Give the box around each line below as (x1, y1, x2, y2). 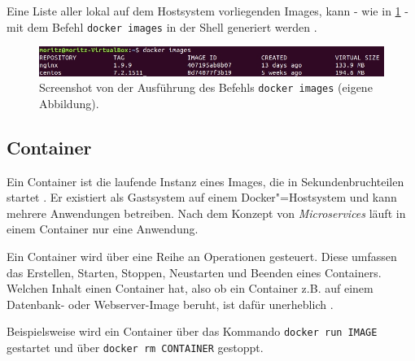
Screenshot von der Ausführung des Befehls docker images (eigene (39, 79, 373, 96)
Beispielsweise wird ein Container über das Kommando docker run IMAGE (7, 323, 378, 340)
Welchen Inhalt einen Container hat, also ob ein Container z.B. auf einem (7, 280, 373, 297)
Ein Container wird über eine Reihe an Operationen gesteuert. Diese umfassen (7, 248, 397, 264)
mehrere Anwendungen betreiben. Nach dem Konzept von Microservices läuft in (7, 204, 406, 221)
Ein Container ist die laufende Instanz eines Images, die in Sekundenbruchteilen (7, 172, 404, 189)
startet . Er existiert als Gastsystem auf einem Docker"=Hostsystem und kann (7, 189, 397, 206)
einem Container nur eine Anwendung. (7, 220, 199, 237)
